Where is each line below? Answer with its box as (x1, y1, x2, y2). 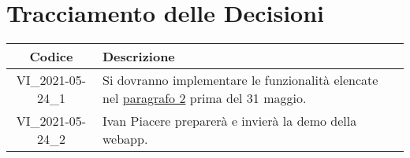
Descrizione (102, 47, 175, 66)
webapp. (102, 130, 148, 149)
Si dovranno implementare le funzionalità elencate (102, 71, 378, 90)
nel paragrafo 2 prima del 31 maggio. (102, 89, 307, 108)
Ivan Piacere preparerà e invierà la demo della (102, 112, 357, 130)
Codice (29, 47, 73, 66)
